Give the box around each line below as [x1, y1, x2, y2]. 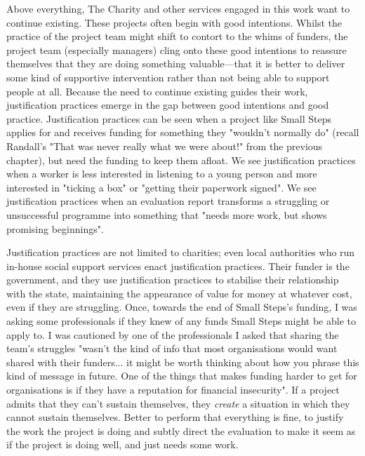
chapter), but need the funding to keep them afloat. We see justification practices [6, 152, 356, 167]
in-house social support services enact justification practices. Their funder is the [6, 258, 350, 273]
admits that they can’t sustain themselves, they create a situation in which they [6, 396, 350, 410]
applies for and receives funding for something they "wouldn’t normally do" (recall [6, 125, 359, 140]
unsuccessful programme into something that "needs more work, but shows [6, 207, 327, 222]
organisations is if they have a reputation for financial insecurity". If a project [6, 382, 340, 397]
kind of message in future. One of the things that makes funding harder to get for [6, 368, 357, 383]
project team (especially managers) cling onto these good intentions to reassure [6, 42, 347, 57]
